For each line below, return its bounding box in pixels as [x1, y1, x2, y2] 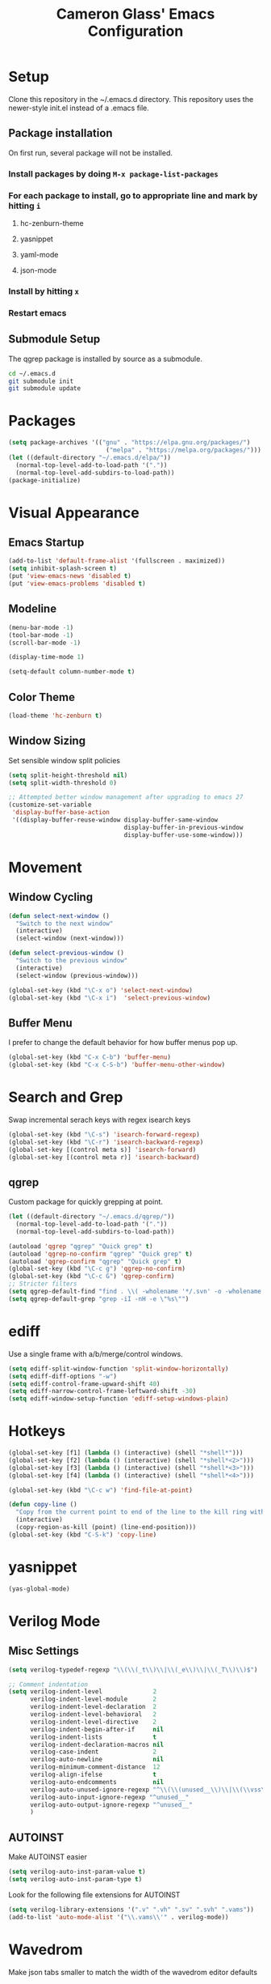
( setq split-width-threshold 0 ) [8, 779, 117, 787]
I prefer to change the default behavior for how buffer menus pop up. [8, 1038, 238, 1047]
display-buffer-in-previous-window [123, 823, 244, 831]
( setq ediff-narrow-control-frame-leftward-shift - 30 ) [8, 1387, 197, 1396]
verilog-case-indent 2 [29, 1748, 157, 1757]
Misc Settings [8, 1644, 79, 1658]
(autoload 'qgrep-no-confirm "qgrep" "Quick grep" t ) [8, 1250, 194, 1258]
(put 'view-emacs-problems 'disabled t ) [8, 580, 147, 588]
